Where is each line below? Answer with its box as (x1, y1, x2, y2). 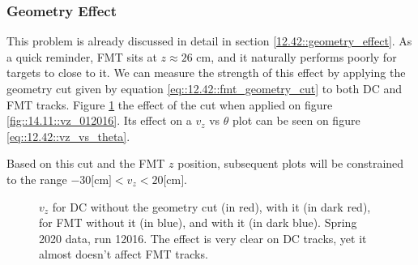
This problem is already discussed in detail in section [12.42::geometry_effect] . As (6, 32, 412, 49)
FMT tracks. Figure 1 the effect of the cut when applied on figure (6, 96, 333, 113)
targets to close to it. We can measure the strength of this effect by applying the (6, 64, 406, 81)
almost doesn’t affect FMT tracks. (39, 246, 208, 263)
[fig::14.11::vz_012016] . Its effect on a (6, 112, 192, 129)
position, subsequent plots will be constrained (177, 155, 404, 172)
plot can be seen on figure (232, 112, 360, 129)
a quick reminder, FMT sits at (6, 48, 157, 65)
